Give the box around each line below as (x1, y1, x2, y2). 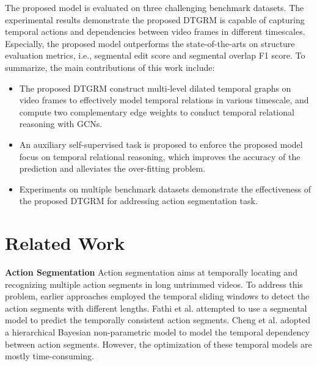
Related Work (5, 230, 125, 255)
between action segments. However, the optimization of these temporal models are (5, 337, 312, 350)
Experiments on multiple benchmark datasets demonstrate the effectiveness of (19, 182, 311, 195)
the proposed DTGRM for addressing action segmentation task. (19, 194, 258, 207)
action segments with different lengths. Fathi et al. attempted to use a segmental (5, 301, 307, 314)
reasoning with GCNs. (19, 117, 103, 130)
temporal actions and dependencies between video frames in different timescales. (5, 25, 305, 38)
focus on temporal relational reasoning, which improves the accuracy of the (19, 150, 301, 163)
